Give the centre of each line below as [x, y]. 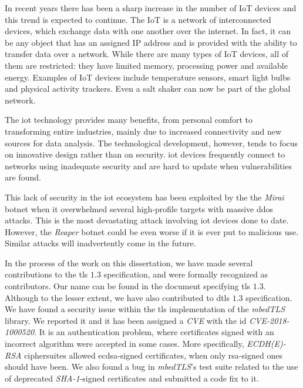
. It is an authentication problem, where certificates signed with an [154, 332]
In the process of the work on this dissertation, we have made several [129, 262]
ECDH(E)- [266, 344]
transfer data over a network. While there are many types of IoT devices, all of [147, 54]
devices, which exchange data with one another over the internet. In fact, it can [148, 31]
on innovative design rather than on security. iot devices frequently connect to [145, 154]
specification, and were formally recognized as [186, 274]
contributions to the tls [46, 274]
